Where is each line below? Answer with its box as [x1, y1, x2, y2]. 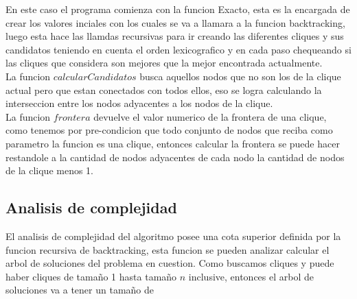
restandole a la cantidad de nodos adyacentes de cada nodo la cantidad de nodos [5, 149, 345, 164]
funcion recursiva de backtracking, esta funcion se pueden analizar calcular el [5, 242, 330, 256]
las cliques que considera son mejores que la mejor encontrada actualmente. [5, 56, 323, 70]
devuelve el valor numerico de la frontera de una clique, [93, 109, 327, 123]
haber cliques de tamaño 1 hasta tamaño [5, 269, 177, 283]
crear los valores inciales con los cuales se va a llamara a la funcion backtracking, [5, 15, 345, 29]
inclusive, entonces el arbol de [188, 269, 314, 283]
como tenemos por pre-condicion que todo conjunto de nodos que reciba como [5, 123, 333, 137]
